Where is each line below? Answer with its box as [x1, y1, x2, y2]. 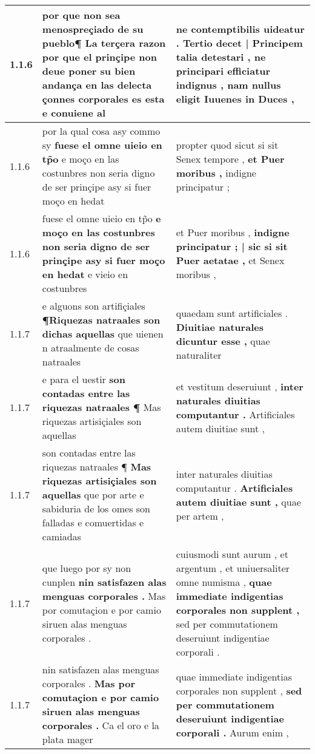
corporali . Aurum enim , [176, 725, 289, 739]
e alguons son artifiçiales [42, 299, 145, 313]
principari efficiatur [176, 64, 271, 78]
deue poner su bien [42, 64, 136, 78]
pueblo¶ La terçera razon [42, 36, 166, 50]
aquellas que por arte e [42, 487, 144, 501]
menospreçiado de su [42, 22, 144, 36]
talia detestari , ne [176, 50, 266, 64]
